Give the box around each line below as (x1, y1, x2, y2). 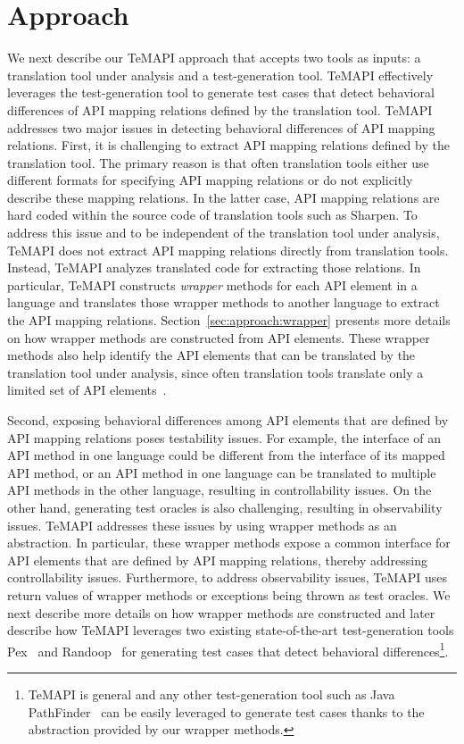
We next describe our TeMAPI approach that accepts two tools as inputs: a (7, 48, 421, 67)
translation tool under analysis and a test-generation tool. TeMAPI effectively (7, 65, 434, 84)
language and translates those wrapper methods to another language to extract (7, 293, 440, 312)
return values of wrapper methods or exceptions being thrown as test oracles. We (7, 585, 451, 604)
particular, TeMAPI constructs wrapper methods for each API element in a (7, 275, 418, 294)
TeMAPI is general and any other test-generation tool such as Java (28, 684, 395, 703)
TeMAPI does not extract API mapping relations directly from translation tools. (7, 240, 449, 259)
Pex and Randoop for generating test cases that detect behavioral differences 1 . (7, 639, 449, 660)
